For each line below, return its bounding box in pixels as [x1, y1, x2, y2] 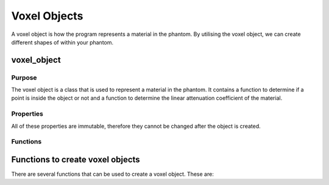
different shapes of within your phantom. [11, 38, 114, 46]
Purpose [11, 73, 37, 82]
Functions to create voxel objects [11, 155, 140, 164]
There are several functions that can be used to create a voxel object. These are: [11, 170, 214, 178]
